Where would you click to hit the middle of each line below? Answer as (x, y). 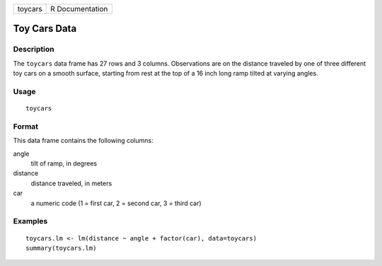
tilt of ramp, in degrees (64, 163)
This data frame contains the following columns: (83, 141)
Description (34, 50)
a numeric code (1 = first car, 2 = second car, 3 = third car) (116, 203)
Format (26, 126)
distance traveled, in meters (71, 183)
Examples (30, 221)
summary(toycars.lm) (61, 248)
